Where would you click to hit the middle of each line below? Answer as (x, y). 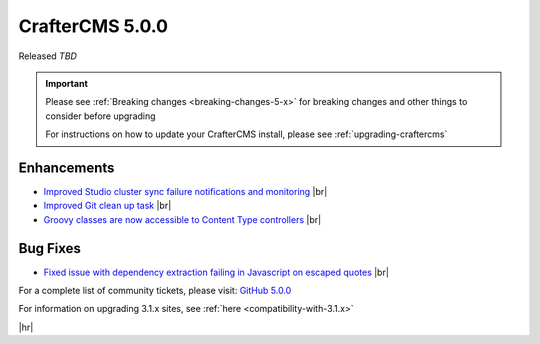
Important (67, 83)
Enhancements (66, 167)
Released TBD (47, 56)
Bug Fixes (50, 248)
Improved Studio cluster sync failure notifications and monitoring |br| (185, 192)
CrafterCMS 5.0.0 (93, 26)
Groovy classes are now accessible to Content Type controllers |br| (182, 219)
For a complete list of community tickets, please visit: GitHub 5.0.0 (155, 291)
